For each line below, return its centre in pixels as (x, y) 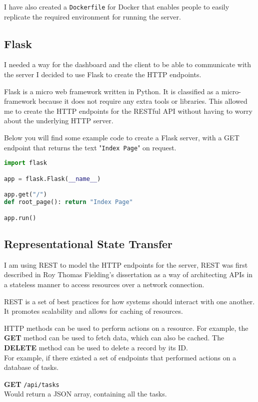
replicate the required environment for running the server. (92, 16)
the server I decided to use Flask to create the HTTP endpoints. (103, 74)
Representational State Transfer (88, 244)
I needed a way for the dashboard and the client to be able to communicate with (128, 64)
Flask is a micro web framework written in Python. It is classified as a (112, 91)
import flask (25, 163)
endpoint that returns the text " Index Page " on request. (90, 147)
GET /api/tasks (32, 384)
